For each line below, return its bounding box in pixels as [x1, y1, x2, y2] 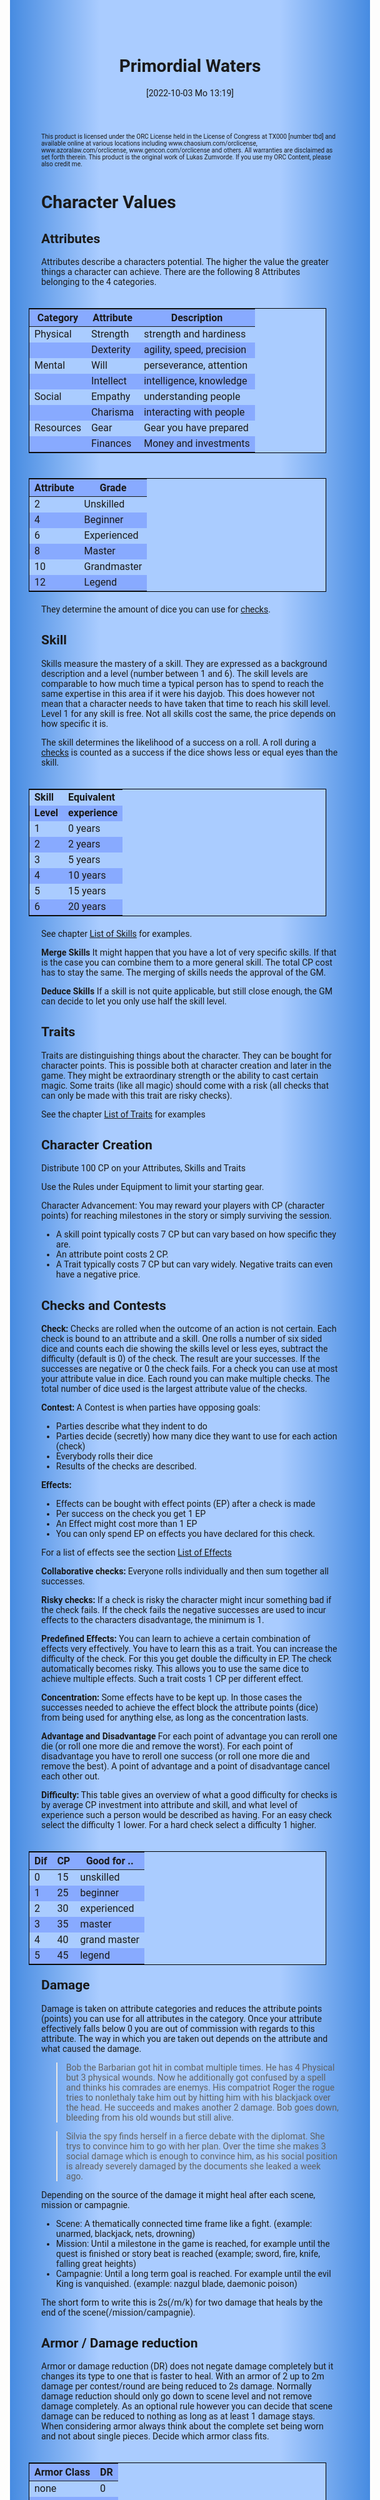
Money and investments [143, 436, 250, 450]
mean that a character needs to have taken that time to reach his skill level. [41, 698, 331, 709]
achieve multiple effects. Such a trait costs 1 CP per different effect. [41, 1673, 304, 1685]
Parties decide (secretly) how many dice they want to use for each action [55, 1431, 338, 1442]
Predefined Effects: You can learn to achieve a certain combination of [41, 1633, 311, 1645]
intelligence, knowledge [143, 374, 248, 387]
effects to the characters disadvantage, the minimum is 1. [41, 1615, 265, 1626]
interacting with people [143, 405, 245, 419]
